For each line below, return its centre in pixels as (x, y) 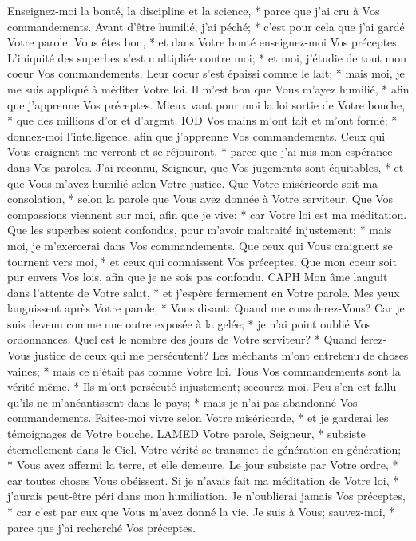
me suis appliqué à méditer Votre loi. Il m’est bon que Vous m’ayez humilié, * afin (208, 88)
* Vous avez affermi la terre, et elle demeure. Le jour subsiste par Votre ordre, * (203, 465)
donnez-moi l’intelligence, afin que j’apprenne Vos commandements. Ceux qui (196, 135)
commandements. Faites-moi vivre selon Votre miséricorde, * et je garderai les (198, 418)
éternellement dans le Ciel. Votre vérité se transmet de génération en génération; (204, 449)
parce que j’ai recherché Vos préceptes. (101, 527)
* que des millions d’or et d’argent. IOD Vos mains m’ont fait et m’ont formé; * (202, 120)
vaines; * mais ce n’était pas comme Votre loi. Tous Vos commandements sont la (204, 370)
